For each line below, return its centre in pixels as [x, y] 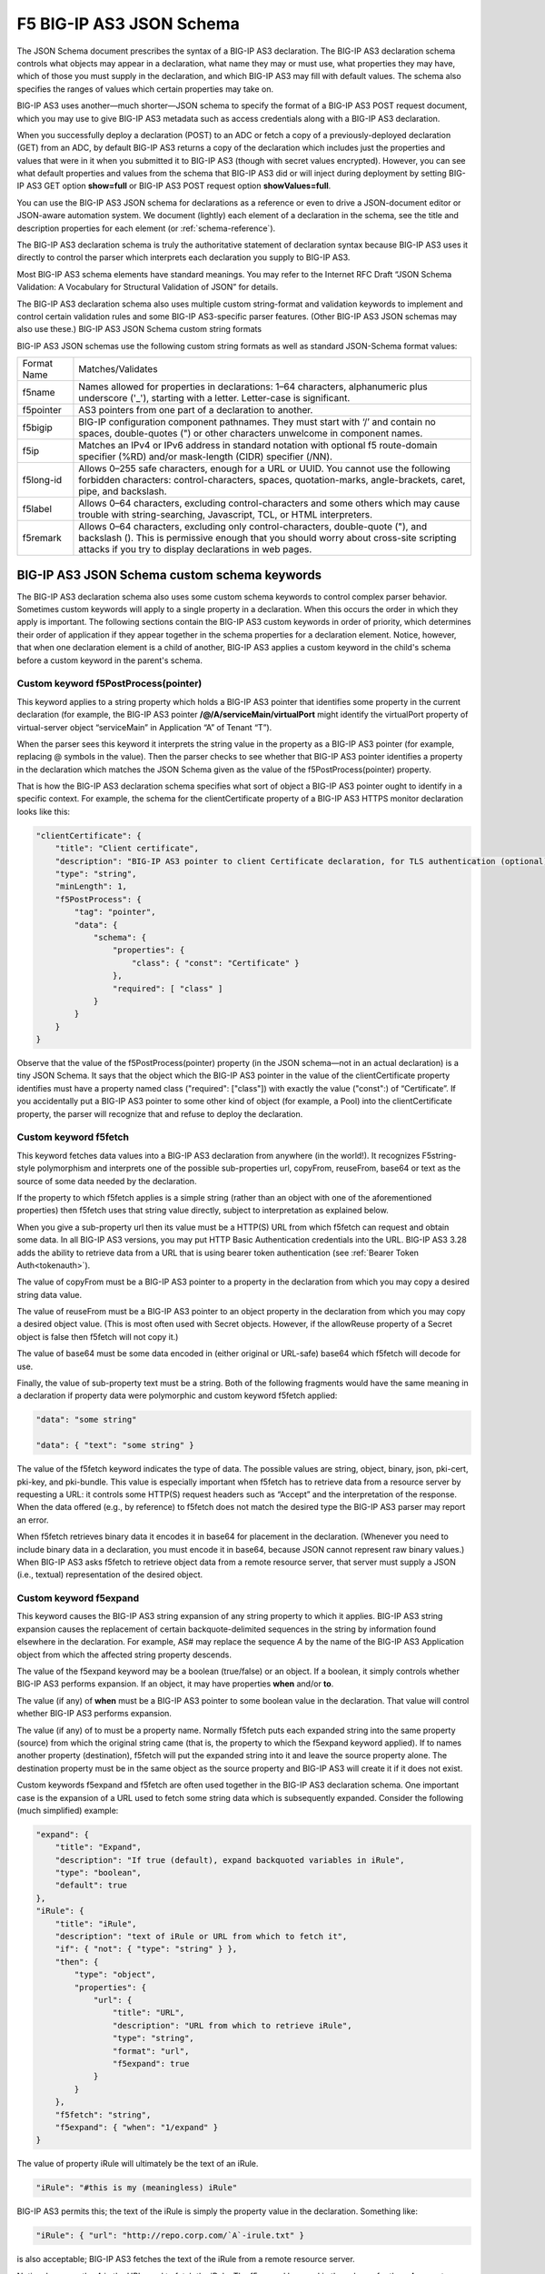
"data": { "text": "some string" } [115, 1445]
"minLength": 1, [91, 886]
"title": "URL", [149, 2013]
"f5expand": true [151, 2063]
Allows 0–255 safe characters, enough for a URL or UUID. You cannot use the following [265, 468]
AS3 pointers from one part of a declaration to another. [196, 410]
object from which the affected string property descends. [124, 1655]
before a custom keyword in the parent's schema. [110, 660]
